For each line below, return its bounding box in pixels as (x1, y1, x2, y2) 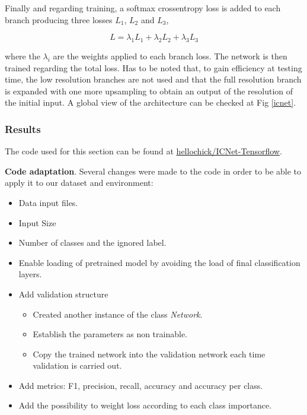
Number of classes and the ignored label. (18, 236, 167, 249)
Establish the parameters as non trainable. (33, 328, 188, 340)
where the (5, 49, 40, 62)
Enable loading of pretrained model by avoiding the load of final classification (18, 256, 300, 268)
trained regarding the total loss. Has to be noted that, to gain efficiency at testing (5, 61, 302, 74)
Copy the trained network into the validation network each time (33, 347, 266, 360)
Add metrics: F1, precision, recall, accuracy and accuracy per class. (18, 379, 263, 391)
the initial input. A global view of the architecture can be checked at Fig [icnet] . (5, 96, 296, 109)
